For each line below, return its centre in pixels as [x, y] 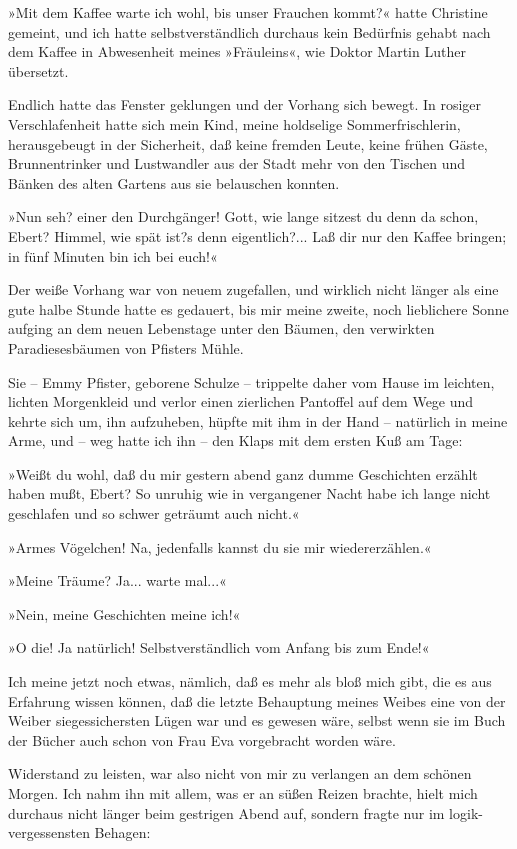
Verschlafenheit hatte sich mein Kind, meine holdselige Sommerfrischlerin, [234, 123]
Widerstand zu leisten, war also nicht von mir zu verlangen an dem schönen [240, 773]
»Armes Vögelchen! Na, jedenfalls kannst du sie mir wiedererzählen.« [220, 546]
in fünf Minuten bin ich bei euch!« [113, 255]
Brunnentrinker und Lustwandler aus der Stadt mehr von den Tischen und [237, 163]
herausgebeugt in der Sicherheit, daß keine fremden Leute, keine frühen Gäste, [248, 143]
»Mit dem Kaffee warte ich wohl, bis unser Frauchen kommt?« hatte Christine [248, 12]
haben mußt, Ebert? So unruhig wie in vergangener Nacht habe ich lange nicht [249, 493]
